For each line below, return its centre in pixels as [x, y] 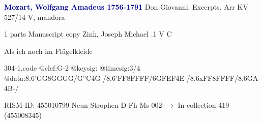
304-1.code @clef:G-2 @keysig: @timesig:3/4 [72, 68]
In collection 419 [203, 105]
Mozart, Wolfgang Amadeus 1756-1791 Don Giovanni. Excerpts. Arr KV [126, 7]
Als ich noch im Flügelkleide [48, 51]
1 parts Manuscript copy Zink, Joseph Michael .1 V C [88, 34]
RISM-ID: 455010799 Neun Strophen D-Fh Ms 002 [83, 105]
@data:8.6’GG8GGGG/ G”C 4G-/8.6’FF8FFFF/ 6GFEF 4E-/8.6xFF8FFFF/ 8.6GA [131, 77]
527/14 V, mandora [35, 17]
